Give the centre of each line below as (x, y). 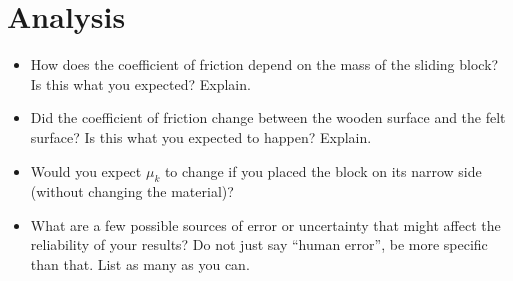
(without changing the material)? (132, 191)
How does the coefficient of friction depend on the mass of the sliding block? (264, 64)
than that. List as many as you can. (140, 264)
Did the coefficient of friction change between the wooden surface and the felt (268, 117)
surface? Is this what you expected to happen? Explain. (201, 136)
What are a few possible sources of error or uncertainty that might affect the (265, 224)
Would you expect (86, 170)
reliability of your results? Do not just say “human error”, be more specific (259, 244)
